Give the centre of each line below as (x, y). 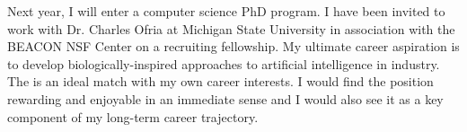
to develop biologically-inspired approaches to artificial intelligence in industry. (224, 63)
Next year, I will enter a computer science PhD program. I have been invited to (226, 11)
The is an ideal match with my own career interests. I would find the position (220, 81)
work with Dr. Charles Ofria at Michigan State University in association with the (231, 28)
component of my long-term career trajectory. (133, 116)
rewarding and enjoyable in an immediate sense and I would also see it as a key (225, 98)
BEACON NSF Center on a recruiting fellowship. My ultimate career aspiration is (233, 46)
